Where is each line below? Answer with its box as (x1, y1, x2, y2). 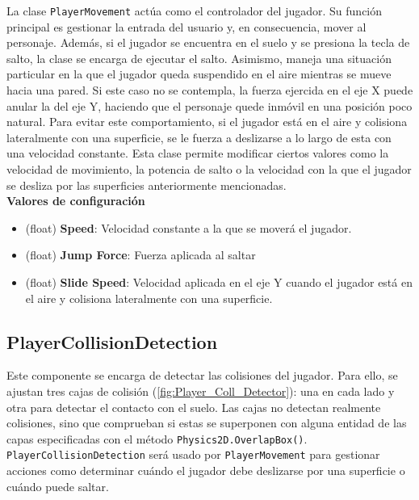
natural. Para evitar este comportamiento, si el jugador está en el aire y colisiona (6, 113, 408, 130)
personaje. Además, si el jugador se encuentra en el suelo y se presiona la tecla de (6, 34, 410, 51)
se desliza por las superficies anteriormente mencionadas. (6, 176, 287, 193)
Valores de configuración (6, 192, 145, 209)
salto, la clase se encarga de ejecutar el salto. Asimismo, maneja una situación (6, 49, 392, 66)
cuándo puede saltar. (6, 477, 109, 494)
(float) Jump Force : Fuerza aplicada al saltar (25, 246, 256, 263)
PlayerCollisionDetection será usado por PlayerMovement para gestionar (6, 446, 380, 463)
